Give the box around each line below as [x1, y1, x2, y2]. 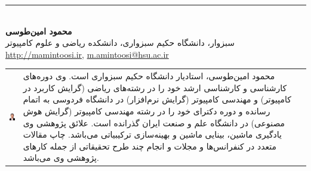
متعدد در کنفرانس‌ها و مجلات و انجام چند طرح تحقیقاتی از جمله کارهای [23, 139, 277, 152]
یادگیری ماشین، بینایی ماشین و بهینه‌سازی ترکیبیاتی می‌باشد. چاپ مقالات [23, 128, 282, 141]
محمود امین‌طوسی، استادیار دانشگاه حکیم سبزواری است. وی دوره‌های [23, 70, 275, 82]
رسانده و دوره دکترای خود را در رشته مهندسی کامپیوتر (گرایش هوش [23, 104, 270, 117]
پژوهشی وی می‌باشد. [23, 151, 99, 164]
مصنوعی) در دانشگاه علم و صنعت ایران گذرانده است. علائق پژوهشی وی [23, 116, 285, 129]
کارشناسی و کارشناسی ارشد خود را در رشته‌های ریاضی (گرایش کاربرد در [23, 81, 287, 94]
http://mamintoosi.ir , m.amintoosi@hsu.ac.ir [5, 48, 169, 60]
